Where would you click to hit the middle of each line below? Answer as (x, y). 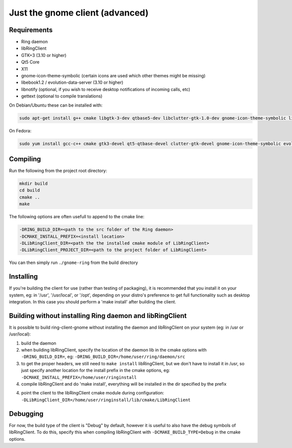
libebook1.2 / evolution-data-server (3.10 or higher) (72, 82)
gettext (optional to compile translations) (62, 96)
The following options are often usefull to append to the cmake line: (77, 217)
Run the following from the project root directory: (58, 171)
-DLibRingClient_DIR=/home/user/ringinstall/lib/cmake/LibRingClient (106, 400)
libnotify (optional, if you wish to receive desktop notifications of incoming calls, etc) (106, 89)
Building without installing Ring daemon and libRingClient (98, 316)
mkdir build (34, 184)
